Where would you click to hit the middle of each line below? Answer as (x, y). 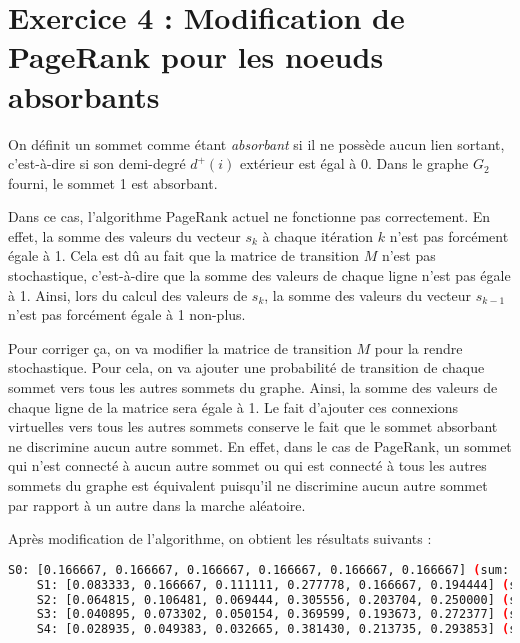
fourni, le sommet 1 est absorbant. (113, 182)
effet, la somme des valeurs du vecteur (124, 235)
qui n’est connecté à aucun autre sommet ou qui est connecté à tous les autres (247, 465)
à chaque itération (318, 235)
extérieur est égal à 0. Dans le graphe (354, 163)
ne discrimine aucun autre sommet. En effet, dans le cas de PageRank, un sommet (260, 445)
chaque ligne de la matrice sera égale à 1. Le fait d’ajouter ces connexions (233, 406)
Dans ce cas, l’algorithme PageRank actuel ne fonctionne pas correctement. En (249, 216)
